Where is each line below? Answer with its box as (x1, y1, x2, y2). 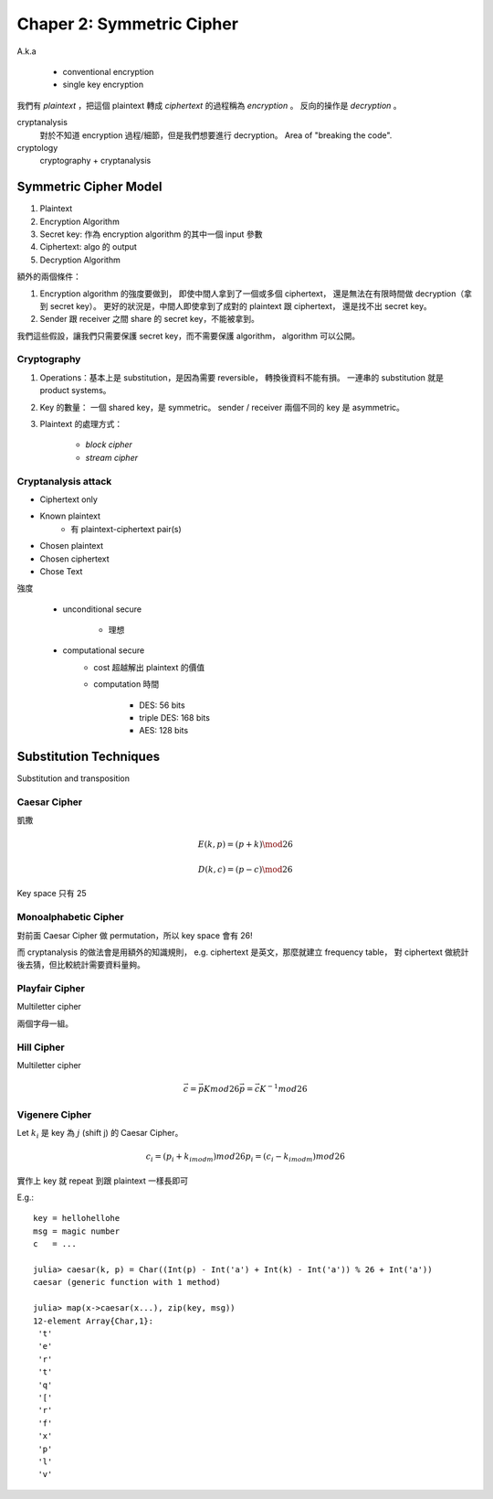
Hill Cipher (16, 1041, 65, 1054)
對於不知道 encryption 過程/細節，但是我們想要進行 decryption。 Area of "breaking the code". (39, 129, 393, 141)
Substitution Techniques (16, 749, 160, 765)
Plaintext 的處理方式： (39, 419, 123, 430)
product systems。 (39, 385, 111, 396)
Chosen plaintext (39, 541, 104, 551)
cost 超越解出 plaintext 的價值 (93, 661, 205, 672)
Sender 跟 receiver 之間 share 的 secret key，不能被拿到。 (39, 314, 259, 325)
